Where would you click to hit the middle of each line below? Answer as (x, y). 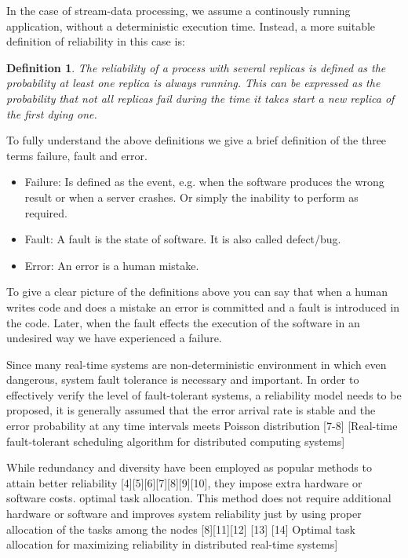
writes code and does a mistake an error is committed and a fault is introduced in (203, 306)
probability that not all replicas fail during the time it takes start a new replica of (200, 98)
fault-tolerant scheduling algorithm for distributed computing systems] (176, 441)
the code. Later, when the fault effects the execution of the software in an (183, 322)
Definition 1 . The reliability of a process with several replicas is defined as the (196, 67)
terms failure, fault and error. (77, 155)
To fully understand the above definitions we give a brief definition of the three (197, 140)
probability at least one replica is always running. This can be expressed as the (193, 83)
